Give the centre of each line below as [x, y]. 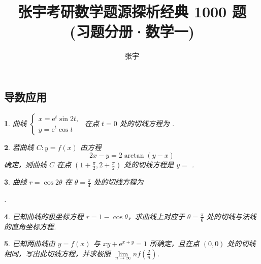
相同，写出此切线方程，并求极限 [57, 253]
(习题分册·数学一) [132, 31]
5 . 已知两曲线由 [30, 243]
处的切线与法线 [231, 216]
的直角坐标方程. [30, 226]
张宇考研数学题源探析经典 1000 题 [132, 11]
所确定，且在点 [174, 243]
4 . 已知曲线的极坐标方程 [44, 216]
